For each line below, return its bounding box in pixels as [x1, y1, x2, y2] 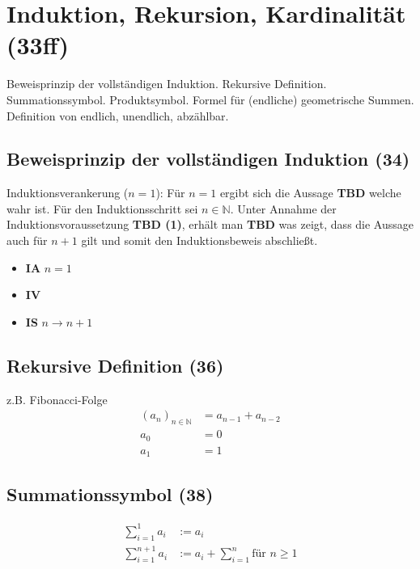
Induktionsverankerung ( [6, 184, 129, 201]
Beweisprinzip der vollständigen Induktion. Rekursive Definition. [6, 75, 327, 92]
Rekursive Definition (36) [6, 352, 224, 377]
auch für [6, 232, 48, 249]
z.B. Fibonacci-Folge [6, 390, 108, 407]
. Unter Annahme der [230, 200, 337, 217]
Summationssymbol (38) [6, 482, 214, 507]
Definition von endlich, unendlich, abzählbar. [6, 107, 229, 124]
